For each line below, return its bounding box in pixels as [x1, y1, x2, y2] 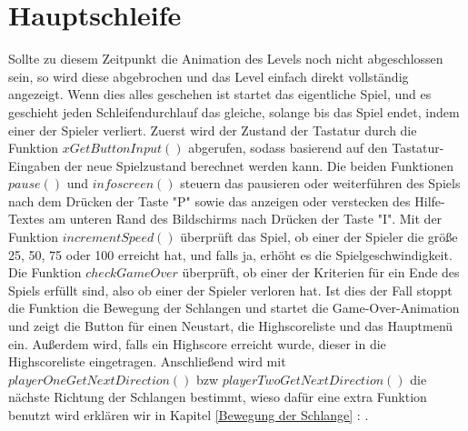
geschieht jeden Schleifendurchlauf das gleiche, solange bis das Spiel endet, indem [8, 102, 460, 121]
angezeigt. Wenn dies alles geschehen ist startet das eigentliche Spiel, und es [8, 85, 432, 104]
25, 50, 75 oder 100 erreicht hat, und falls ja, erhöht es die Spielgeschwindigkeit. [8, 245, 453, 264]
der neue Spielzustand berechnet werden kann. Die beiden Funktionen [65, 155, 454, 175]
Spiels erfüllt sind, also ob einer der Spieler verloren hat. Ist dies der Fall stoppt [8, 280, 453, 299]
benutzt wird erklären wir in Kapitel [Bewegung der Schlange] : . [8, 406, 369, 424]
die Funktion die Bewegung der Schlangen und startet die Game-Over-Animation [8, 298, 460, 317]
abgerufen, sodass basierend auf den [188, 138, 388, 157]
